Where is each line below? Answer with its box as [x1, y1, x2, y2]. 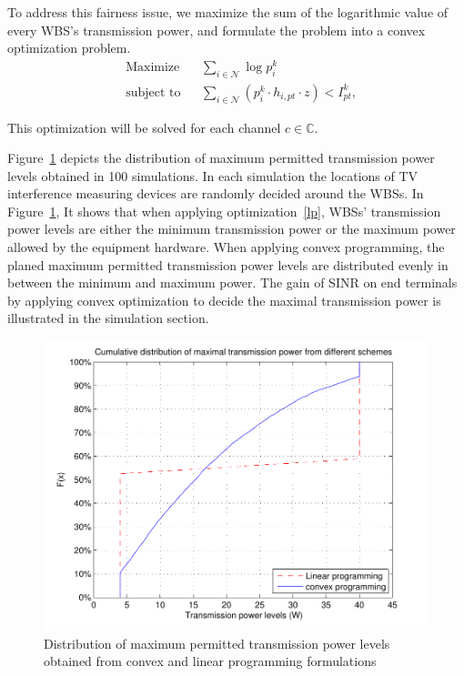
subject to [126, 86, 181, 99]
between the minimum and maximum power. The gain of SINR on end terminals [7, 273, 458, 292]
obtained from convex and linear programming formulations [44, 651, 377, 671]
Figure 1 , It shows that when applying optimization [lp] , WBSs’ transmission [7, 201, 441, 220]
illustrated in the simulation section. [7, 308, 209, 328]
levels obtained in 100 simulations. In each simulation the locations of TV [7, 166, 419, 185]
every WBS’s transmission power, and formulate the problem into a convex [7, 20, 426, 39]
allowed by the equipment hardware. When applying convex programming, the [7, 237, 445, 257]
